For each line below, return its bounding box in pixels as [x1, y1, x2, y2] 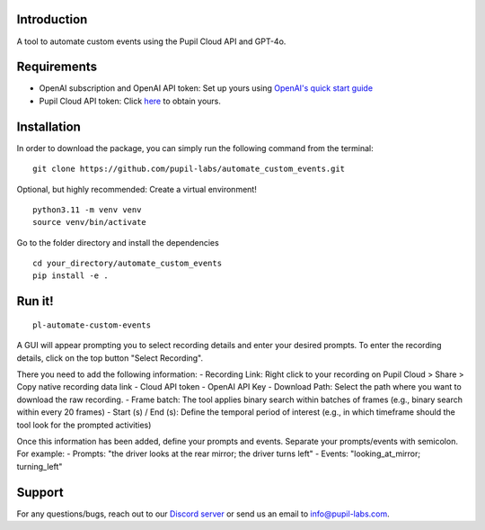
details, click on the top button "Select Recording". [16, 352, 204, 364]
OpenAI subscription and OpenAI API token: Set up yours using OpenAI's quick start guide [39, 83, 373, 94]
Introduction [16, 12, 88, 27]
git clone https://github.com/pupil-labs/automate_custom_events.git [32, 164, 346, 175]
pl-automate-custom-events [32, 319, 152, 330]
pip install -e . [32, 271, 109, 281]
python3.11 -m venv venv [32, 204, 142, 215]
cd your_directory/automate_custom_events [32, 258, 223, 269]
